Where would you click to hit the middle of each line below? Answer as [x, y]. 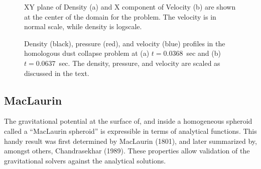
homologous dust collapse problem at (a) [87, 53]
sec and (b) [204, 53]
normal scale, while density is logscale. [83, 26]
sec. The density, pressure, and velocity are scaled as [140, 63]
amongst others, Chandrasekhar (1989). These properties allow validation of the [127, 151]
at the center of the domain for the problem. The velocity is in [120, 16]
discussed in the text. [57, 73]
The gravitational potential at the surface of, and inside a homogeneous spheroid [128, 121]
